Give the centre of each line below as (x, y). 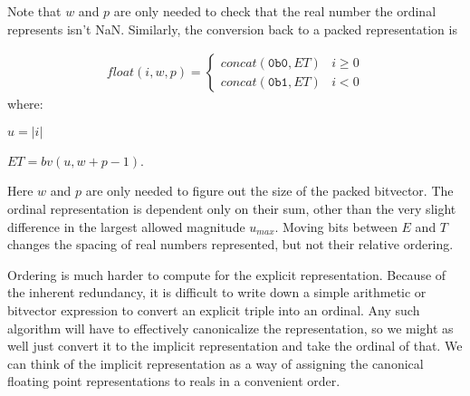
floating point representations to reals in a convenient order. (174, 381)
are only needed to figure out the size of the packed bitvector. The (269, 191)
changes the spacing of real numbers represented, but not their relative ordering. (230, 244)
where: (25, 104)
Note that (34, 11)
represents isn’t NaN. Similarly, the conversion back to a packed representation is (232, 29)
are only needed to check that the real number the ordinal (275, 11)
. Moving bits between (336, 226)
